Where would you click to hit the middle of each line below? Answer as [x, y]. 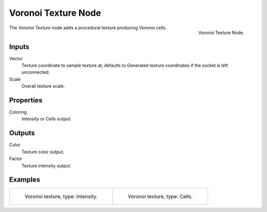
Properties [26, 100]
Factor [16, 159]
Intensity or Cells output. [46, 119]
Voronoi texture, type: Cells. [160, 197]
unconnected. [36, 72]
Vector [16, 58]
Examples [25, 180]
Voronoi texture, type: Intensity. [61, 197]
